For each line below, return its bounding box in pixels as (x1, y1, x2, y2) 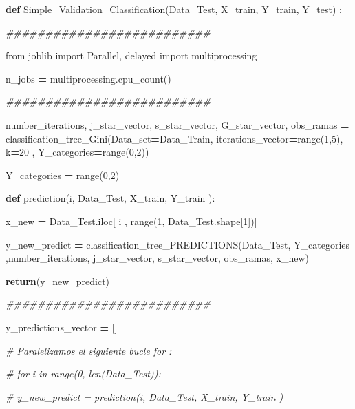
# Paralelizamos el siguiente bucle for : (6, 343, 172, 357)
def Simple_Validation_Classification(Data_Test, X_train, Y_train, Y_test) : (6, 2, 342, 16)
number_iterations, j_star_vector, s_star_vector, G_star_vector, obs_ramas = (6, 117, 349, 132)
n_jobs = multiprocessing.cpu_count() (6, 71, 171, 85)
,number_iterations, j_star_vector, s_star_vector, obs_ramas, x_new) (6, 251, 309, 265)
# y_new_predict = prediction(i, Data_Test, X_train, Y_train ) (6, 389, 283, 403)
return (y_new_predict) (6, 273, 110, 288)
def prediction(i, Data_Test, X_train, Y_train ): (6, 191, 215, 205)
